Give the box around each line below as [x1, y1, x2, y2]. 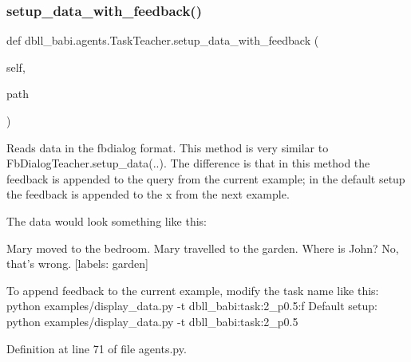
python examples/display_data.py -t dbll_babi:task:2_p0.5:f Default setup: [6, 297, 377, 314]
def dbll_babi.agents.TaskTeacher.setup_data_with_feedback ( [6, 32, 319, 49]
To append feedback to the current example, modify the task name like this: [6, 281, 379, 298]
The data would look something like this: [6, 212, 207, 229]
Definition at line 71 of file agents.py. [6, 340, 187, 356]
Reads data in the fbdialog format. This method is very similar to [6, 139, 329, 155]
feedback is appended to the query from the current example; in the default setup [6, 170, 405, 187]
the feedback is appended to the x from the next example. [6, 186, 290, 203]
